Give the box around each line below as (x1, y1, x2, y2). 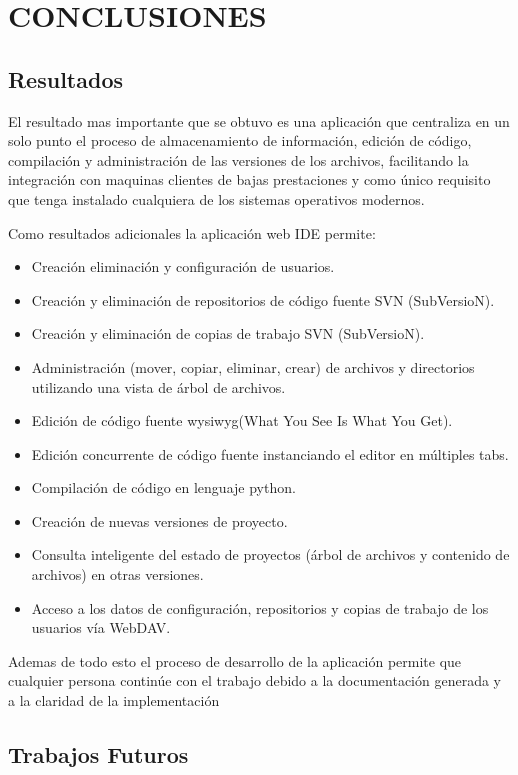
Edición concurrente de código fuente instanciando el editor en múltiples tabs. (31, 443, 509, 464)
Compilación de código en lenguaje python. (31, 477, 296, 498)
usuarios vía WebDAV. (31, 617, 171, 638)
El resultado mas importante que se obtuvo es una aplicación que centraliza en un (8, 110, 510, 131)
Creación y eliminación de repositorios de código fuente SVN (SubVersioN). (31, 289, 495, 310)
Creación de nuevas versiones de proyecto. (31, 510, 288, 531)
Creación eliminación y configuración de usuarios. (31, 256, 335, 277)
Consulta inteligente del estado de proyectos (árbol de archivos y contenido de (31, 544, 510, 565)
